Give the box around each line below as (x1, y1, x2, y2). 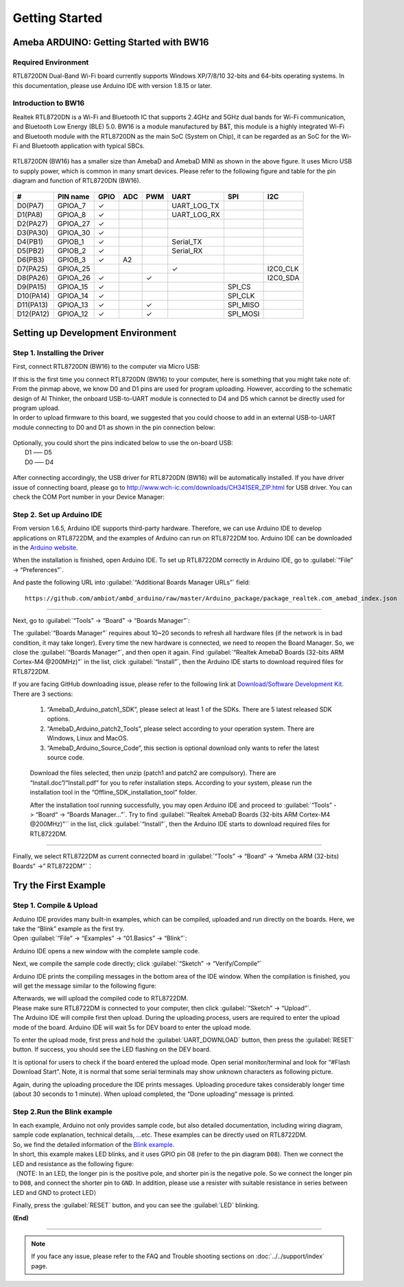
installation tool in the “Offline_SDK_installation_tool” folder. (29, 788, 198, 797)
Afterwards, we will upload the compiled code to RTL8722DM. (12, 994, 189, 1003)
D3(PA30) (16, 227, 49, 237)
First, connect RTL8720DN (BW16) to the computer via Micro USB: (12, 363, 200, 371)
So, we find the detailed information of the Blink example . (12, 1140, 175, 1148)
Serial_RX (171, 246, 203, 255)
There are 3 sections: (12, 690, 73, 698)
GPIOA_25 (57, 264, 91, 273)
